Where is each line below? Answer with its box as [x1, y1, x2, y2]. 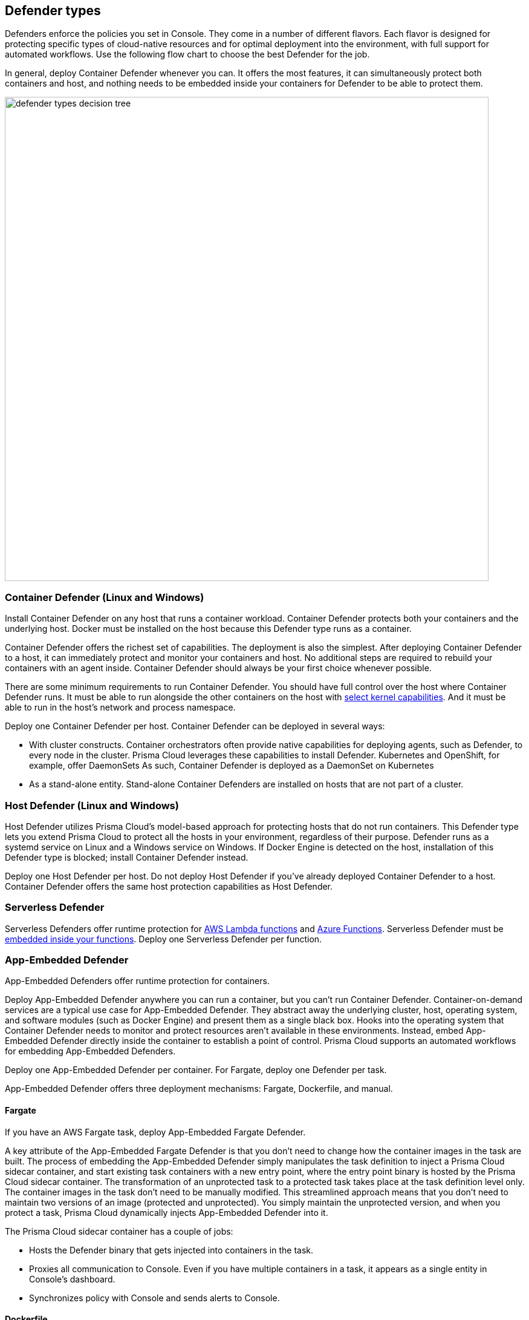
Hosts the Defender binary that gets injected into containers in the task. [29, 1244, 314, 1255]
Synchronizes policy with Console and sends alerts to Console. [29, 1292, 280, 1303]
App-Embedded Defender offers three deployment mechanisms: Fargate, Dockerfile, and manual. [5, 1083, 393, 1094]
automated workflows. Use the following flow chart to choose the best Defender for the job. [5, 49, 370, 60]
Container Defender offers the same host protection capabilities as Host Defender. [5, 881, 333, 891]
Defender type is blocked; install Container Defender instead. [5, 852, 248, 862]
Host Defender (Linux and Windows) [5, 799, 179, 812]
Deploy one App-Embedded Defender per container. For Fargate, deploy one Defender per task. [5, 1065, 387, 1075]
